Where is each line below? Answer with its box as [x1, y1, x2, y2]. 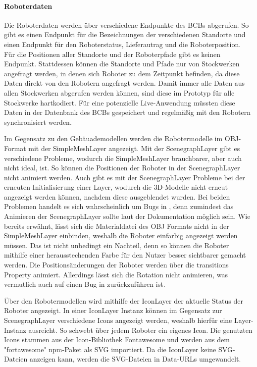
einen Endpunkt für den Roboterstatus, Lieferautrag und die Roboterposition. [4, 39, 241, 49]
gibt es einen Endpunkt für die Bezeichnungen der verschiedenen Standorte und [4, 29, 246, 40]
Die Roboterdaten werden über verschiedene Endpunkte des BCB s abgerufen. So [4, 19, 249, 30]
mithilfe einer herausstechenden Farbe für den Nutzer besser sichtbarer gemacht [4, 250, 246, 260]
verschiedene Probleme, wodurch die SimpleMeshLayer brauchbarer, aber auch [4, 153, 242, 163]
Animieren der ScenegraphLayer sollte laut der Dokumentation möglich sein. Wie [4, 211, 251, 221]
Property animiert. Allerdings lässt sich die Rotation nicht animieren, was [4, 269, 228, 279]
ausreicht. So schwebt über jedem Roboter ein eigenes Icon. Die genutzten [28, 324, 253, 335]
